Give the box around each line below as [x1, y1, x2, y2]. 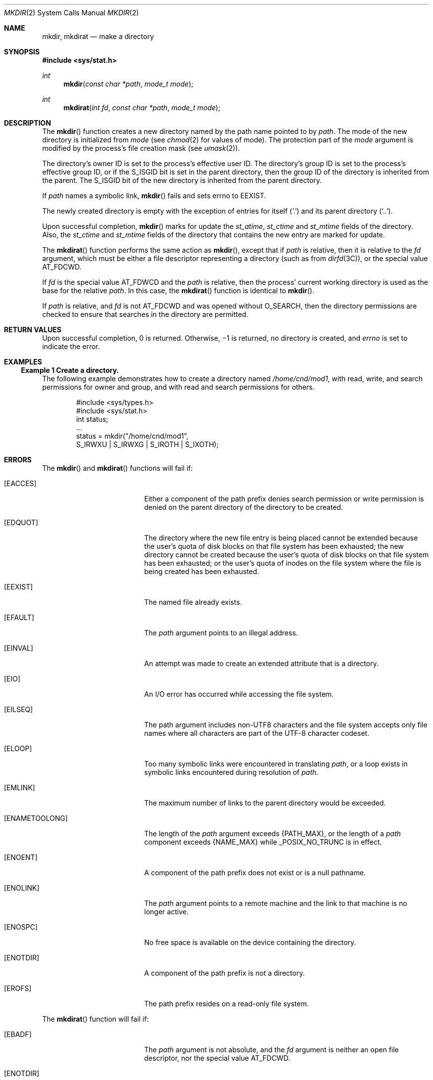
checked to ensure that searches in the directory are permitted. [42, 310, 248, 318]
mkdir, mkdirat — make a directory [42, 32, 154, 41]
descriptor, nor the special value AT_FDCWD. [144, 1054, 290, 1062]
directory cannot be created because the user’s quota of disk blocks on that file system [144, 550, 429, 559]
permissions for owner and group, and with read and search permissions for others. [42, 383, 315, 391]
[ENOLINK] [4, 884, 40, 892]
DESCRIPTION [4, 119, 51, 127]
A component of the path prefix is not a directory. [144, 969, 305, 977]
